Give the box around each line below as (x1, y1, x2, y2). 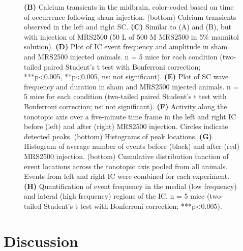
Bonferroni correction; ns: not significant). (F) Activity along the (24, 101, 227, 111)
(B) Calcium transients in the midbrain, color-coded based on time (24, 2, 234, 12)
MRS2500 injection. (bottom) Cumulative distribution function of (24, 150, 229, 161)
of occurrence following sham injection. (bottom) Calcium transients (24, 11, 236, 22)
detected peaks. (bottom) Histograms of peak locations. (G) (24, 131, 212, 141)
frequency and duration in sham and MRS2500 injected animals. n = (24, 81, 239, 91)
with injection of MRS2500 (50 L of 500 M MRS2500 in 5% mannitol (24, 31, 239, 42)
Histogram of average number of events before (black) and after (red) (24, 141, 239, 151)
